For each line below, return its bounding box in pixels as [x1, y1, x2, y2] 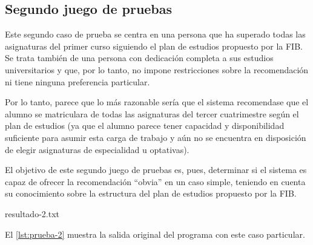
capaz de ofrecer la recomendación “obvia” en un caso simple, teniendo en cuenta [5, 175, 306, 188]
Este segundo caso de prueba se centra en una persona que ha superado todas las [5, 28, 306, 41]
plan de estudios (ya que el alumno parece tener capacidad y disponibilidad [5, 119, 285, 132]
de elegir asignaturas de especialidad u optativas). [5, 143, 189, 155]
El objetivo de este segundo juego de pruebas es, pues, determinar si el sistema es [5, 163, 307, 176]
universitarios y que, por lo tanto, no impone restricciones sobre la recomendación [5, 63, 309, 76]
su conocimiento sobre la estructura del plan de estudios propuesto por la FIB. [5, 187, 297, 200]
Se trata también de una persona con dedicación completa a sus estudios [5, 51, 274, 64]
